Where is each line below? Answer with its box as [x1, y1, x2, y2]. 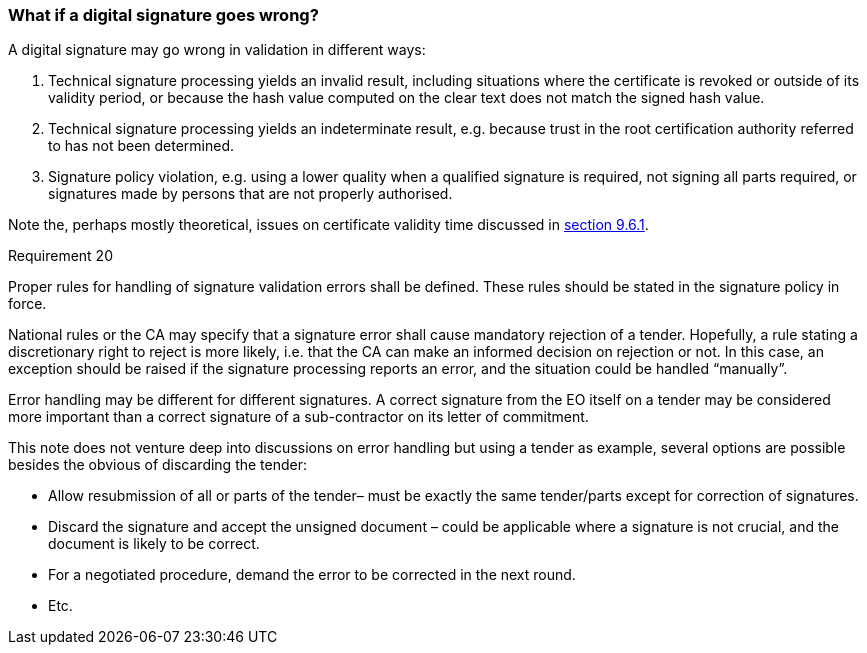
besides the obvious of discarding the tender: [8, 456, 308, 474]
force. [8, 295, 47, 313]
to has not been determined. [48, 137, 235, 155]
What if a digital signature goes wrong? [8, 5, 319, 25]
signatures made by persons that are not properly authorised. [48, 185, 453, 203]
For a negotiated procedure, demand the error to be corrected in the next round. [48, 566, 576, 584]
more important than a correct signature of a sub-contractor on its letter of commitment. [8, 408, 589, 426]
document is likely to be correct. [48, 535, 260, 553]
